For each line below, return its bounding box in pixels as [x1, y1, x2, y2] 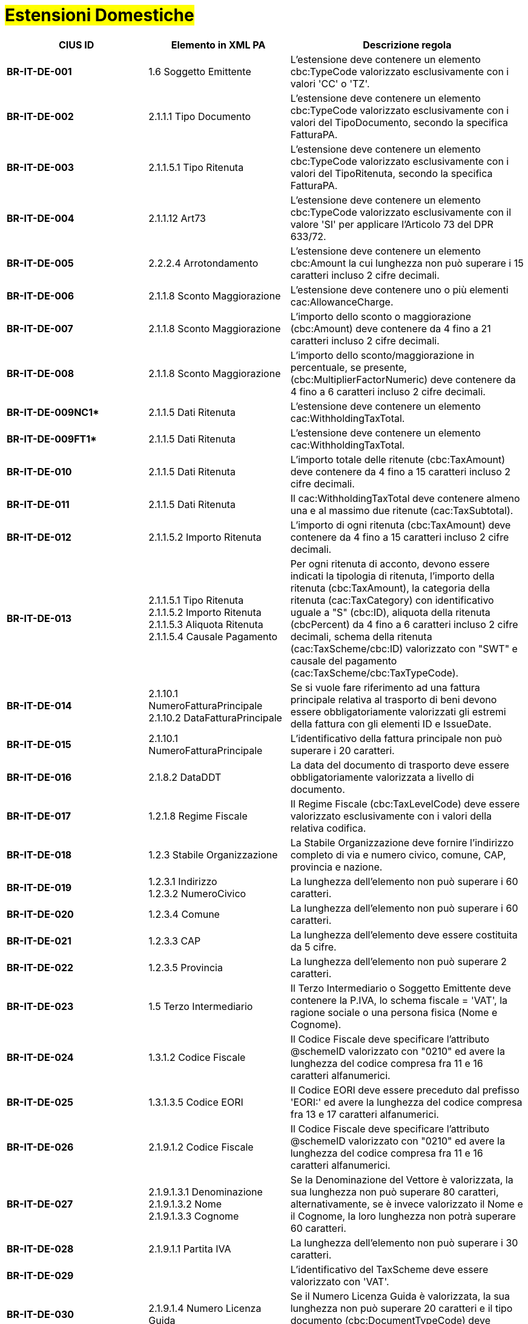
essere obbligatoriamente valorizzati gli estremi [290, 705, 506, 718]
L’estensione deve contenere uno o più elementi [290, 283, 509, 296]
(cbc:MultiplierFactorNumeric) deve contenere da [290, 373, 516, 386]
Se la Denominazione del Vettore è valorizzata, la [290, 1173, 513, 1186]
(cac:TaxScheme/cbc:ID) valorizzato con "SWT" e [290, 642, 518, 655]
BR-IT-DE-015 [7, 738, 71, 751]
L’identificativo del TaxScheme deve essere [290, 1263, 489, 1276]
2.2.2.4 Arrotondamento [148, 256, 259, 269]
